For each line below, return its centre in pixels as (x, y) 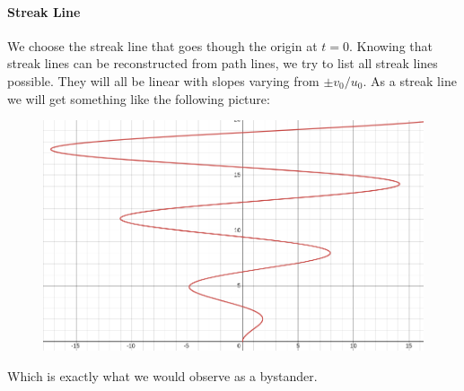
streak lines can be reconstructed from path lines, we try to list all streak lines (223, 63)
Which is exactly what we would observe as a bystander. (162, 375)
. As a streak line (410, 80)
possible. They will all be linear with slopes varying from (163, 80)
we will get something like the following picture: (139, 98)
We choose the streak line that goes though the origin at (162, 45)
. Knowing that (391, 45)
